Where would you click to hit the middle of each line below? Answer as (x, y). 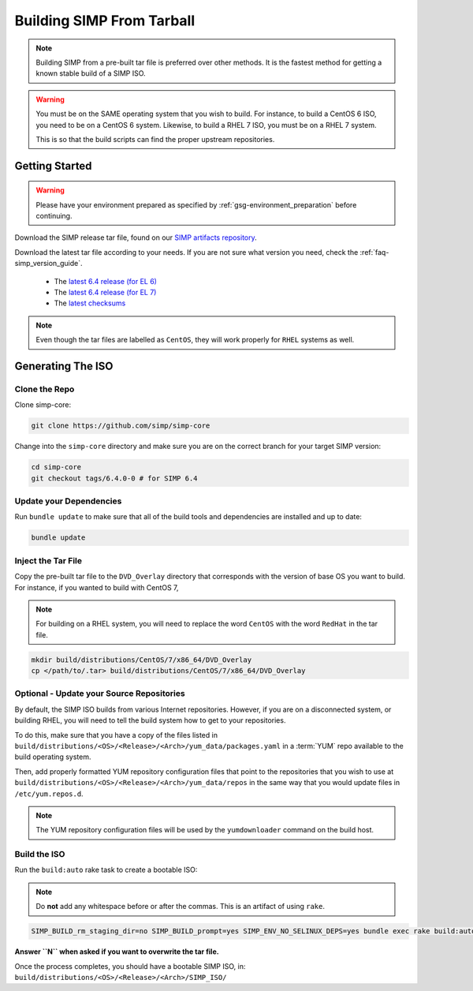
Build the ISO (40, 855)
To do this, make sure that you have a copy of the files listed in (116, 735)
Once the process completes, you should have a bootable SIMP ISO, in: (130, 966)
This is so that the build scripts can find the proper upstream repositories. (155, 139)
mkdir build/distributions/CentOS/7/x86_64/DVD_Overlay (142, 660)
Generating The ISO (64, 366)
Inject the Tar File (48, 560)
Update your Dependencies (68, 501)
